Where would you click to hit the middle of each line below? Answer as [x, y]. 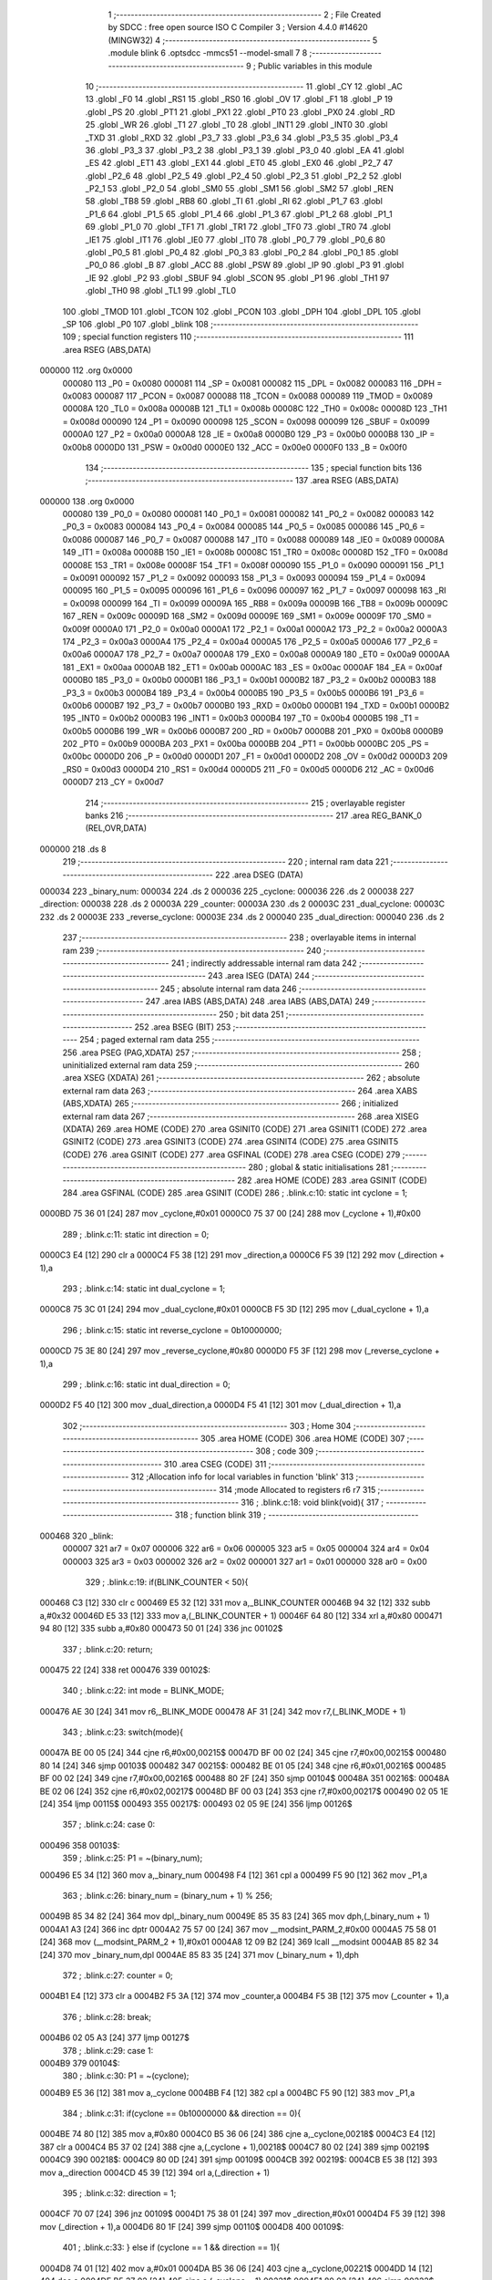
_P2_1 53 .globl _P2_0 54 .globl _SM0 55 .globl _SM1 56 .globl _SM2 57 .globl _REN [239, 189]
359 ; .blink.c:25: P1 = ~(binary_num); [133, 1858]
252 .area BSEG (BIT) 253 [183, 1027]
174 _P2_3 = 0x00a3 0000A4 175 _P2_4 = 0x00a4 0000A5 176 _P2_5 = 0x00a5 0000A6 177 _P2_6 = [251, 641]
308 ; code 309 [285, 1451]
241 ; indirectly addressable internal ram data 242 [264, 963]
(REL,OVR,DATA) [116, 828]
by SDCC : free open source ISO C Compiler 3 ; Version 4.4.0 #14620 [238, 27]
